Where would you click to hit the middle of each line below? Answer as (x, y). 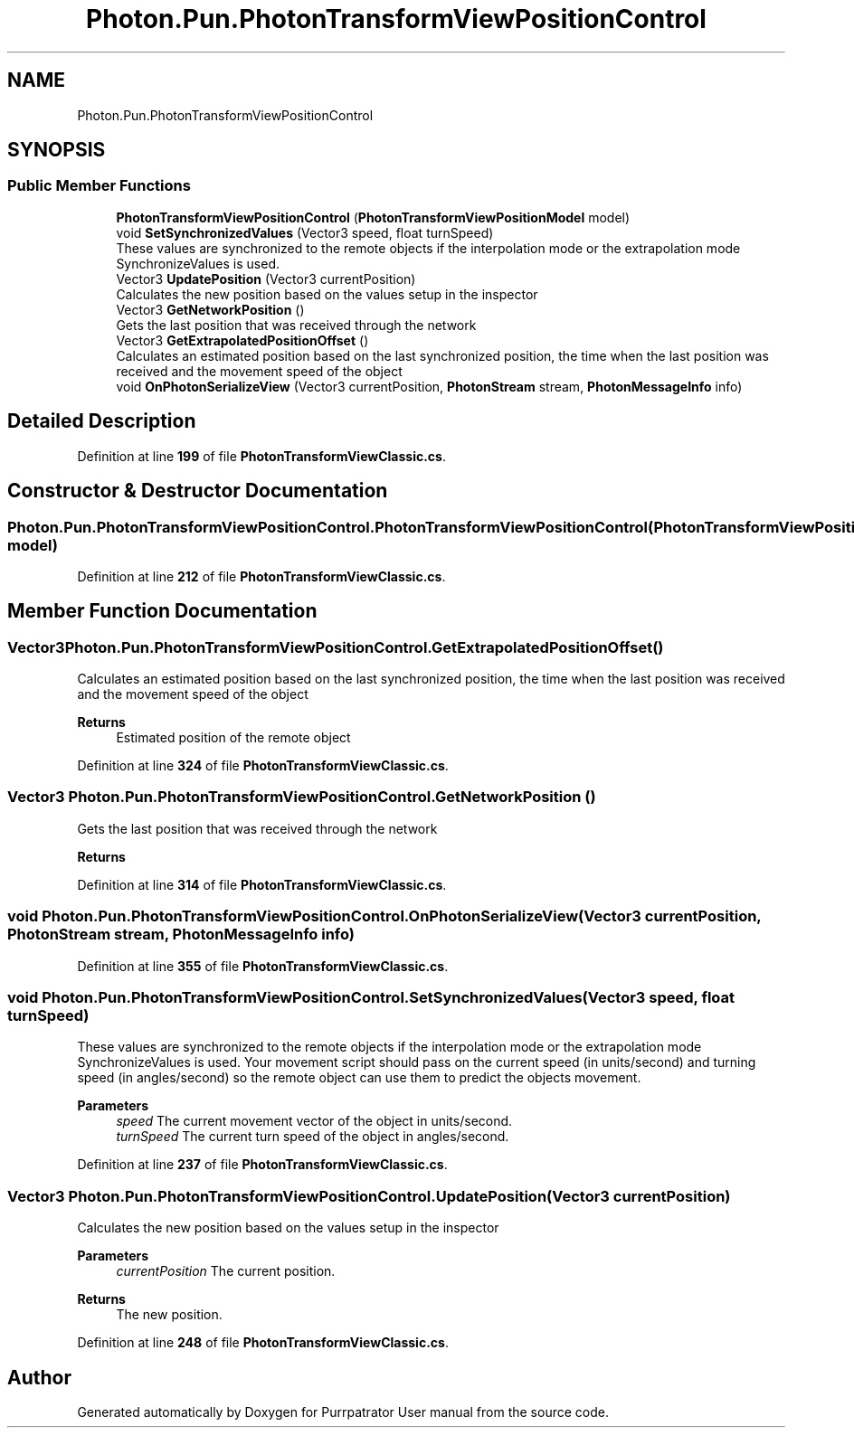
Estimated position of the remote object (233, 738)
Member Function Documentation (162, 611)
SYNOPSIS (57, 150)
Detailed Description (102, 421)
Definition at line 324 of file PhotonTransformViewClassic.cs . (263, 766)
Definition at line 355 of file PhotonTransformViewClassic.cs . (263, 966)
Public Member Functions (99, 186)
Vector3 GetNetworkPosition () (210, 309)
